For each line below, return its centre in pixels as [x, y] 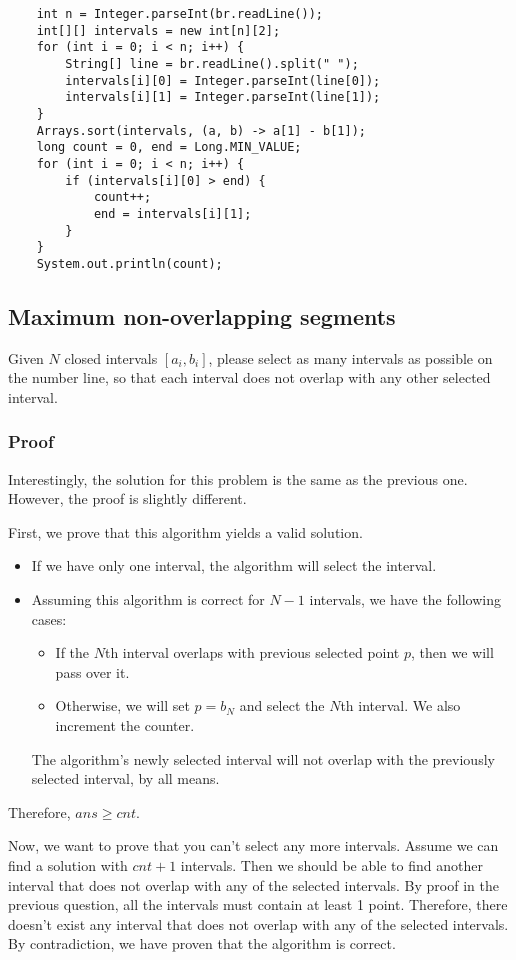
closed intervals [111, 357]
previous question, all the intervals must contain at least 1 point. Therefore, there [258, 904]
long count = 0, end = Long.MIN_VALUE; [169, 147]
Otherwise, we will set [122, 705]
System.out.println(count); [129, 263]
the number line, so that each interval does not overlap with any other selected [249, 377]
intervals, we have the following [405, 599]
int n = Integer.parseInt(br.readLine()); [179, 14]
